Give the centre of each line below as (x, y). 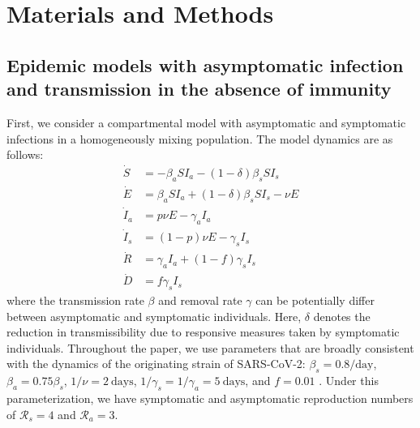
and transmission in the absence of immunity (199, 89)
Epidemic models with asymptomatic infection (205, 64)
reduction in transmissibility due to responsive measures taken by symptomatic (203, 332)
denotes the (342, 316)
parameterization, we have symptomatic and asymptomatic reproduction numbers (210, 398)
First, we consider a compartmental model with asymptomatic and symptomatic (206, 122)
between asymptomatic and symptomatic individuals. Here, (154, 316)
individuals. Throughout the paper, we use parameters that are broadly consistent (210, 347)
